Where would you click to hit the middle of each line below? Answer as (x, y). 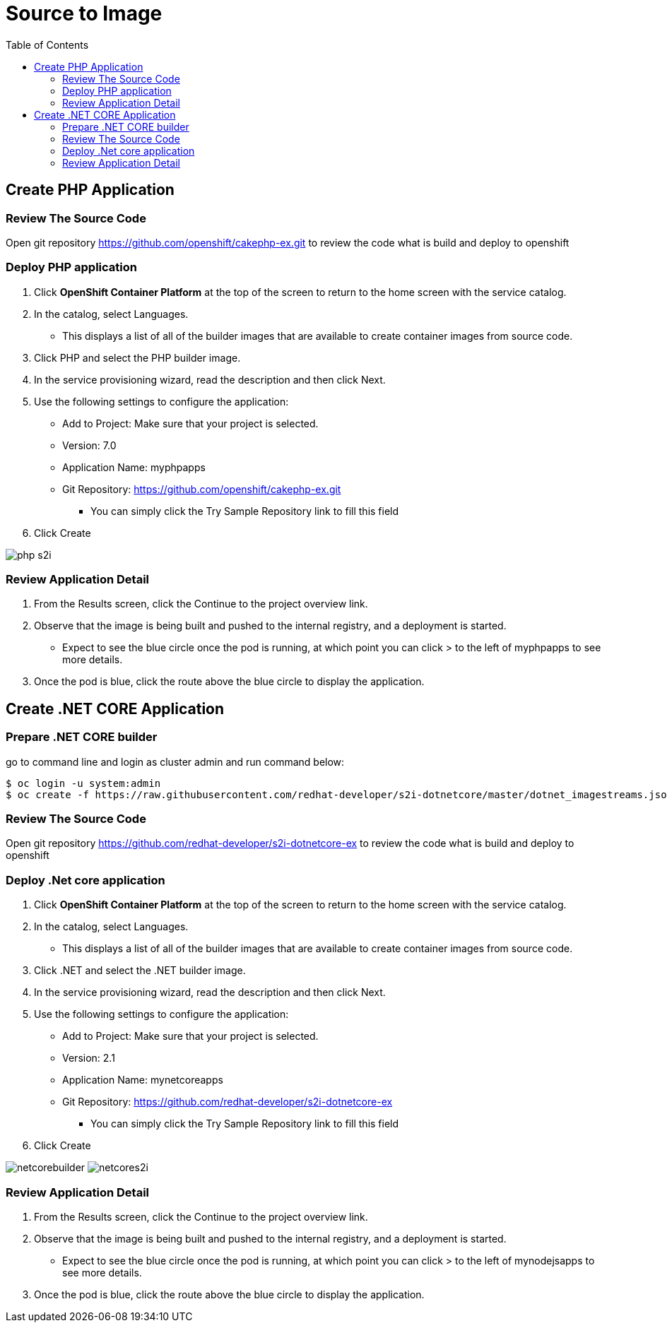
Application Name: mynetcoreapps (143, 1080)
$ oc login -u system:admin (83, 783)
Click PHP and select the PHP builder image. (137, 357)
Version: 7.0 (89, 445)
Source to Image (84, 13)
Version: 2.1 (89, 1058)
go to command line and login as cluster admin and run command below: (175, 761)
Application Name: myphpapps (134, 467)
